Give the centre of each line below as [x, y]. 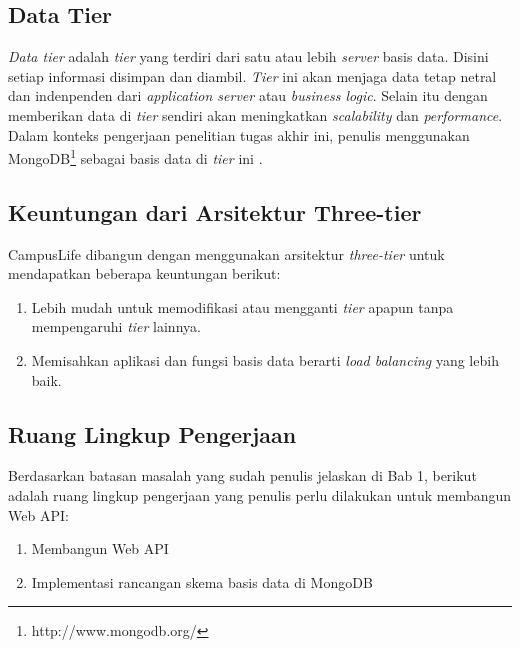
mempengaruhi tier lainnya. [116, 326]
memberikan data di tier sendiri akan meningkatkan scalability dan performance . [255, 114]
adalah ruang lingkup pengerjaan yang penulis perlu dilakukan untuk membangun [260, 494]
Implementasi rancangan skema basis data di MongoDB [202, 581]
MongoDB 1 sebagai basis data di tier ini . [135, 156]
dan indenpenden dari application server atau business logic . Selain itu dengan [248, 95]
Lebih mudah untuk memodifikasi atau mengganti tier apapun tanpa [242, 306]
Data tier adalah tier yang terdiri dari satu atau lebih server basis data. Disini [248, 56]
